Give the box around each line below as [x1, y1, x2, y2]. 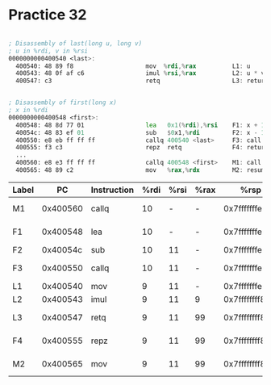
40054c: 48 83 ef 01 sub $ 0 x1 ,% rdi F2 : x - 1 [15, 128, 265, 136]
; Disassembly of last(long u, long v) [8, 39, 143, 48]
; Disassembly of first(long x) [8, 98, 117, 107]
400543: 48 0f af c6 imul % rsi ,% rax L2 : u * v [15, 69, 265, 77]
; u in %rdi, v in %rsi [8, 47, 89, 55]
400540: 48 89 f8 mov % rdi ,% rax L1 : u [15, 62, 251, 70]
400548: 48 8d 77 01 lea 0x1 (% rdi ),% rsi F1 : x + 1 [15, 121, 265, 129]
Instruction [90, 184, 135, 195]
